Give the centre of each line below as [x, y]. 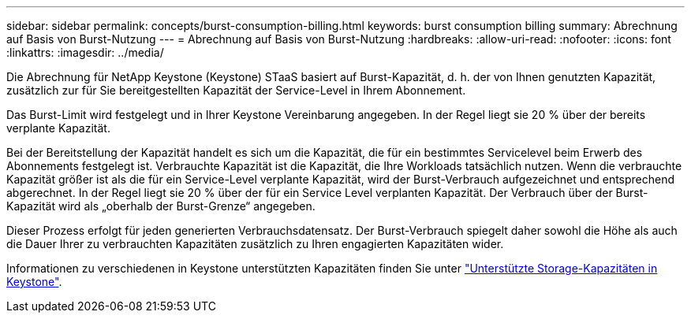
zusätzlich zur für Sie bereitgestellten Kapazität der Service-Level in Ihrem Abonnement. [236, 90]
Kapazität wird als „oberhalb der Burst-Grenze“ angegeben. [161, 206]
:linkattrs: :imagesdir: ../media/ [85, 52]
